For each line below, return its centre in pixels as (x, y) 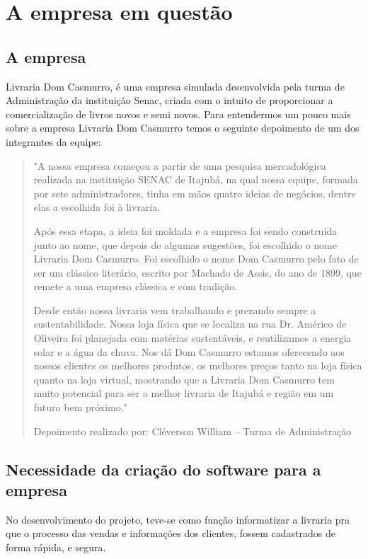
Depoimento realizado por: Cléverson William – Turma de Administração (192, 431)
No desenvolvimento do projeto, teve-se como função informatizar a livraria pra (178, 519)
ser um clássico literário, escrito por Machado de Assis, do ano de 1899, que (197, 272)
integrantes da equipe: (53, 141)
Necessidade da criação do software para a (163, 469)
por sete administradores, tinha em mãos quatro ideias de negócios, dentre (195, 193)
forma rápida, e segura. (56, 547)
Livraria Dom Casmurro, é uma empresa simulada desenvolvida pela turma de (175, 86)
